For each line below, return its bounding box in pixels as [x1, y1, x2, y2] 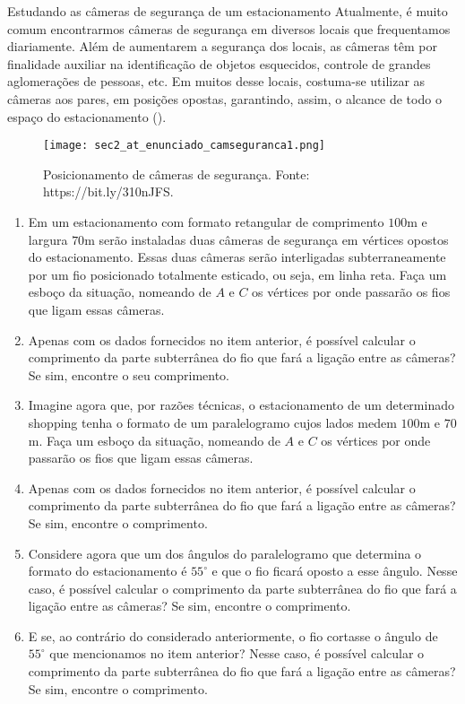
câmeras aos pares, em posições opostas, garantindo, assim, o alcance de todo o [7, 89, 442, 108]
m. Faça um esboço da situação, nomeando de [28, 430, 280, 449]
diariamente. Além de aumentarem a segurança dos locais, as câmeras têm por [7, 37, 438, 56]
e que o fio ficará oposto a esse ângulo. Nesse [211, 561, 458, 580]
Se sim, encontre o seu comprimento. [28, 365, 229, 384]
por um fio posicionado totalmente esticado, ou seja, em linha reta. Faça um [28, 265, 447, 283]
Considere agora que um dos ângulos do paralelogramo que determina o [28, 543, 422, 562]
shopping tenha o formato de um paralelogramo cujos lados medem [28, 413, 397, 431]
